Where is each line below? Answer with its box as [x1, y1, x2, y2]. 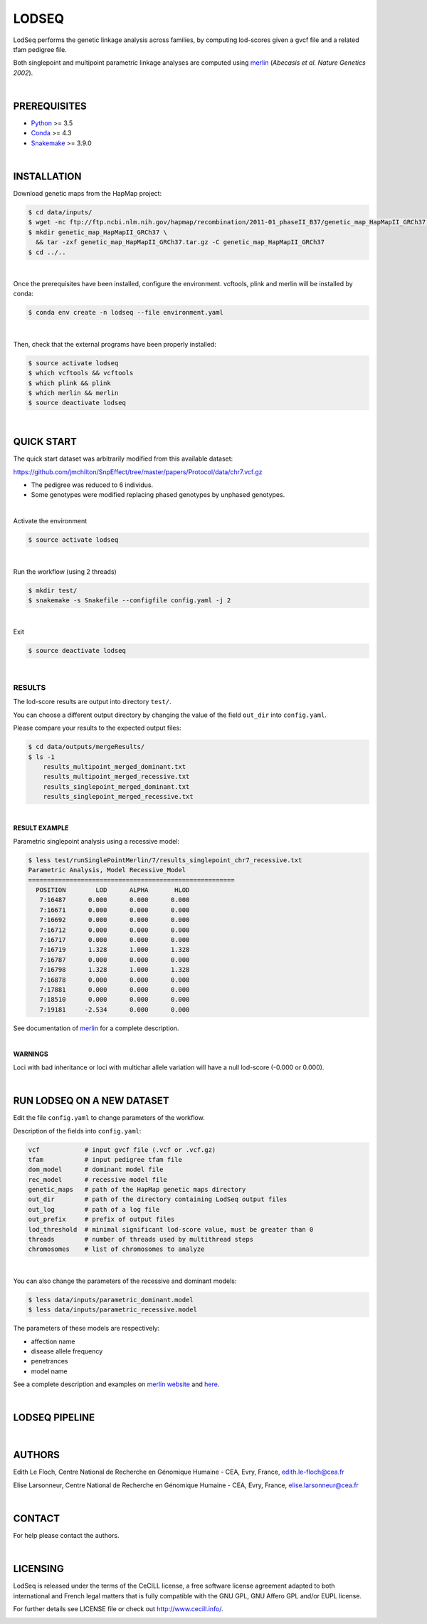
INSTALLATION [13, 171, 82, 182]
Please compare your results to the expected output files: [13, 723, 181, 733]
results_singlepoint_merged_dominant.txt [43, 782, 190, 790]
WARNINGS [13, 1050, 49, 1059]
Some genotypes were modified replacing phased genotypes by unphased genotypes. [31, 491, 285, 499]
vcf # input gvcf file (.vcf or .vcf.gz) [28, 1146, 216, 1153]
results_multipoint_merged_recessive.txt [43, 772, 190, 781]
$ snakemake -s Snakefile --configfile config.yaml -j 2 [28, 596, 231, 604]
